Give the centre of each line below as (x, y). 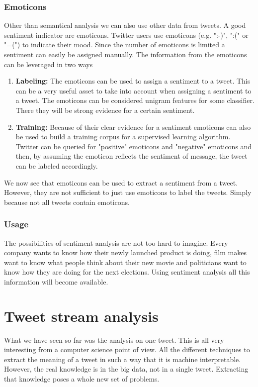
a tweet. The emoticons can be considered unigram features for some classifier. (135, 100)
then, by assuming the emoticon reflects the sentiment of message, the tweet (131, 156)
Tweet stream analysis (81, 316)
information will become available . (56, 281)
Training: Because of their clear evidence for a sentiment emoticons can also (133, 127)
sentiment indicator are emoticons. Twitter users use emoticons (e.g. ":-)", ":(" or (126, 35)
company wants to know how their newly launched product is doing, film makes (125, 252)
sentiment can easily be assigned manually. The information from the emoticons (126, 54)
